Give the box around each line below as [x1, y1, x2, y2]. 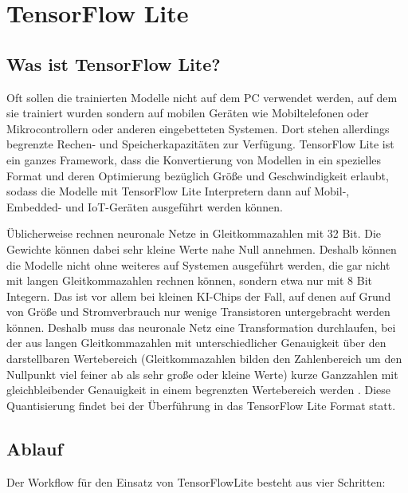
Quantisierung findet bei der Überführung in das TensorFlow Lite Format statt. [6, 396, 396, 413]
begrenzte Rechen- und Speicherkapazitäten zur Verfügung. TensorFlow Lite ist [6, 136, 394, 152]
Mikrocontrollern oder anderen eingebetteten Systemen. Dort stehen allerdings [6, 120, 390, 136]
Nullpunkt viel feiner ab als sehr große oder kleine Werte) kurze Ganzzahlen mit [6, 365, 398, 382]
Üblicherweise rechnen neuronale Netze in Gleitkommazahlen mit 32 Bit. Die [6, 225, 382, 242]
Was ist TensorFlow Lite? [6, 51, 221, 76]
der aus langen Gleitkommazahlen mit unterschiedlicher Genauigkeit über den [6, 334, 386, 351]
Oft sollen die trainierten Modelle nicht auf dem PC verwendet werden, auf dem [6, 89, 398, 105]
